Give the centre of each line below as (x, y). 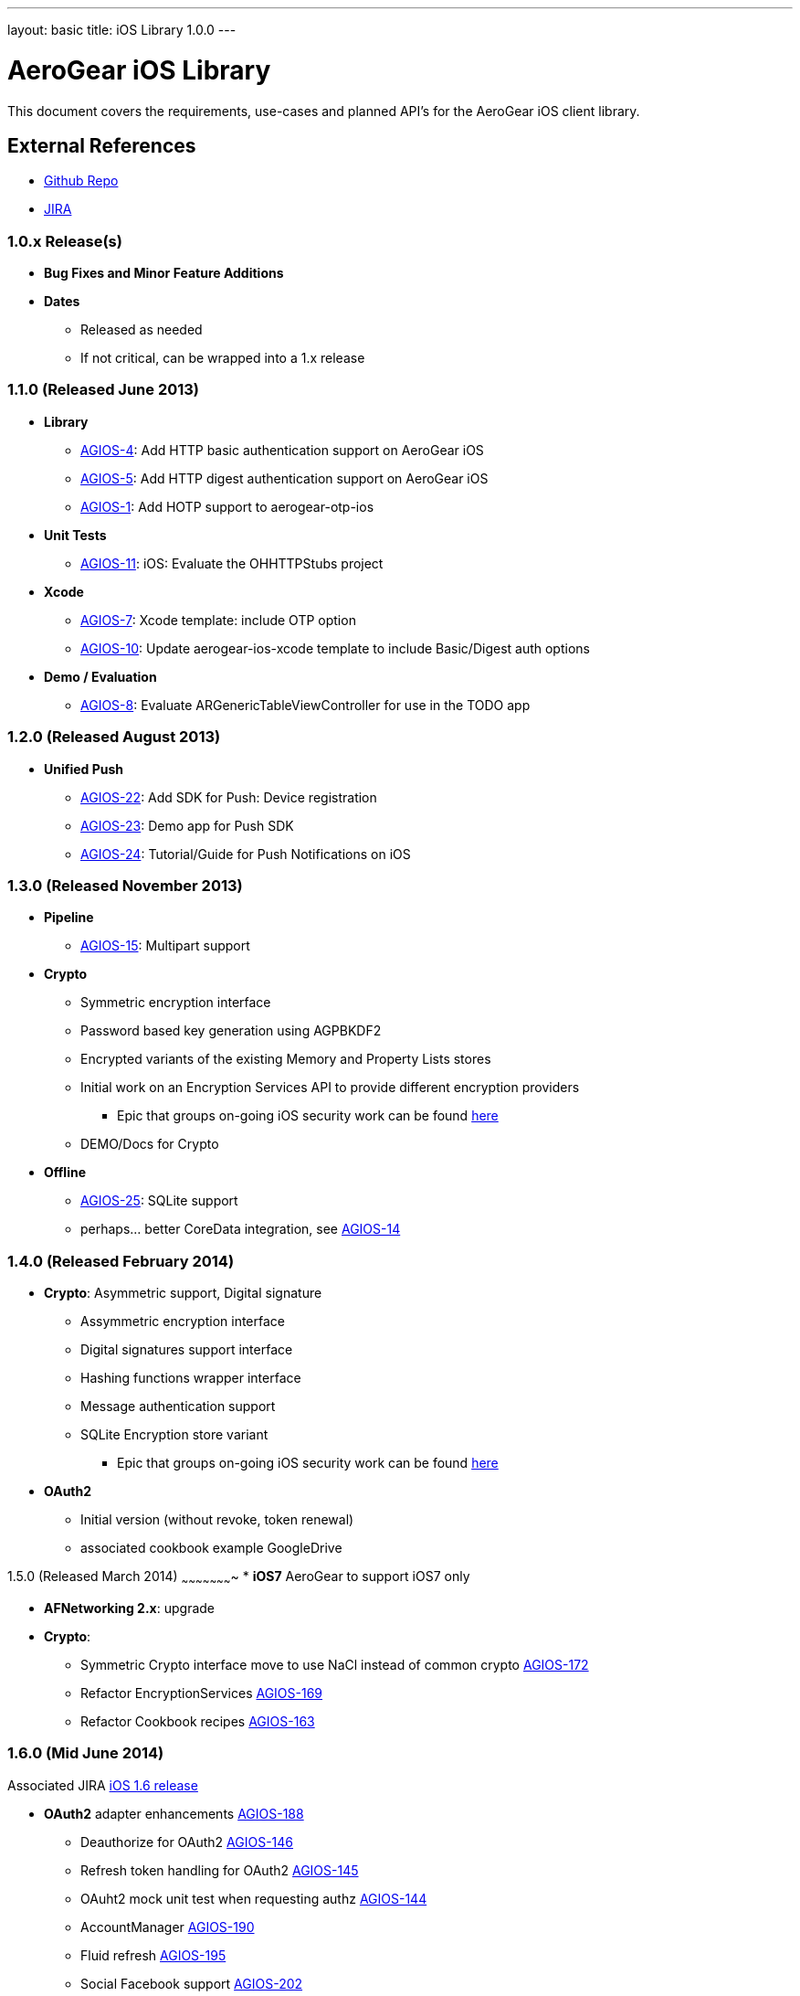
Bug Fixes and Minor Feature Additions (164, 273)
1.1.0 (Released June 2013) (104, 390)
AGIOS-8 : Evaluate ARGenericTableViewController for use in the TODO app (305, 705)
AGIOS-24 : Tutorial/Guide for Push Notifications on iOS (246, 854)
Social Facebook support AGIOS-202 (192, 1983)
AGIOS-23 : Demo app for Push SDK (187, 825)
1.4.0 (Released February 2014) (121, 1261)
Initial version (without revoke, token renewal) (217, 1520)
